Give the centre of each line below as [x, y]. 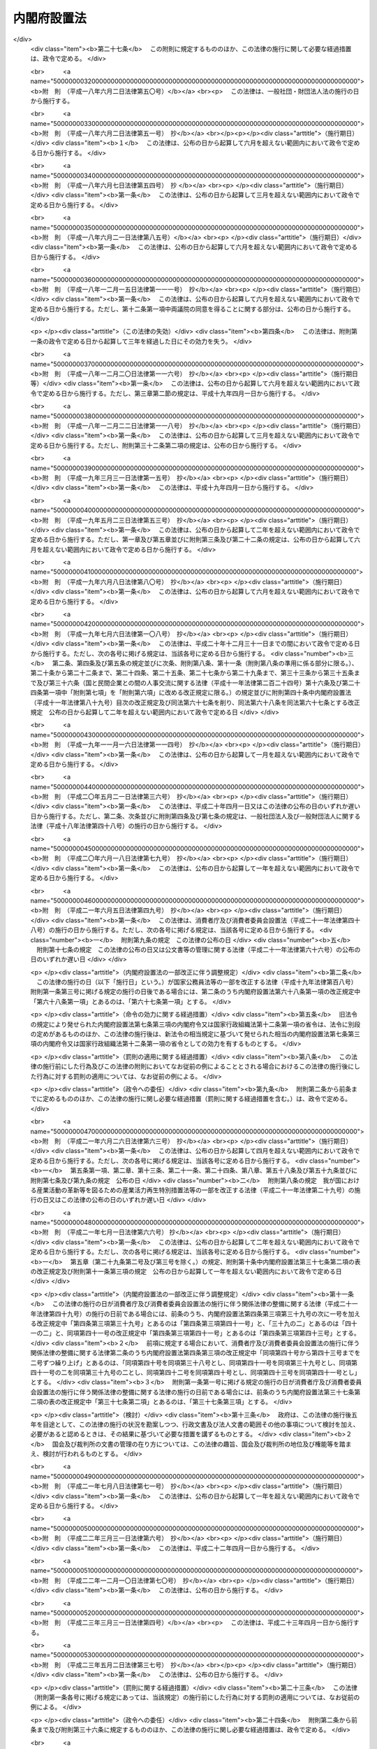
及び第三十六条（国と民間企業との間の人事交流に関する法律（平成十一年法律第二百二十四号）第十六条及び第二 [195, 683]
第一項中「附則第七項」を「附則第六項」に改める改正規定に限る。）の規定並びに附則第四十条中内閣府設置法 [197, 693]
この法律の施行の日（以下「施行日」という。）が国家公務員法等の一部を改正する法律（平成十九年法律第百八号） [197, 982]
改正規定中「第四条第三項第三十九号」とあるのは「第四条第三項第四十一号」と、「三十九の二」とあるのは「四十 [197, 1323]
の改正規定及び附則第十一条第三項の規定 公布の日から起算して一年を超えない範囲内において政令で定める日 [186, 1272]
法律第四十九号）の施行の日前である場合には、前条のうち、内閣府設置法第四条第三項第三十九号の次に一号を [192, 1313]
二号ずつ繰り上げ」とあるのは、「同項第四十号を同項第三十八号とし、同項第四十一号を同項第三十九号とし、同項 [191, 1362]
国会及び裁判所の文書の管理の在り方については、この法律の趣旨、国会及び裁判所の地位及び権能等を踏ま [202, 1444]
